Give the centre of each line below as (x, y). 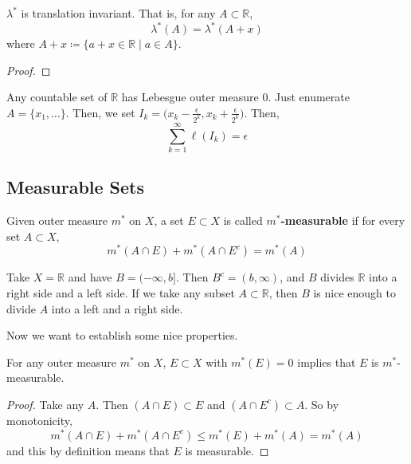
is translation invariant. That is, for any (118, 13)
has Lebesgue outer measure (190, 97)
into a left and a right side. (117, 308)
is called (243, 220)
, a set (169, 220)
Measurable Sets (76, 187)
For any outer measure (62, 362)
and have (90, 277)
